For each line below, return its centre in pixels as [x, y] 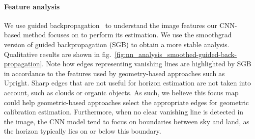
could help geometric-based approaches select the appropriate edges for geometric [127, 102]
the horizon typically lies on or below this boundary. [83, 131]
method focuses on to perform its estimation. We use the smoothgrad [127, 35]
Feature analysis [32, 6]
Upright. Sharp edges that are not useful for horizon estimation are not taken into [127, 83]
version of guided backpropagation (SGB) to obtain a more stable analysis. [117, 44]
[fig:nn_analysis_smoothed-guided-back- [176, 54]
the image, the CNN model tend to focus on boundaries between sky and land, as [127, 121]
